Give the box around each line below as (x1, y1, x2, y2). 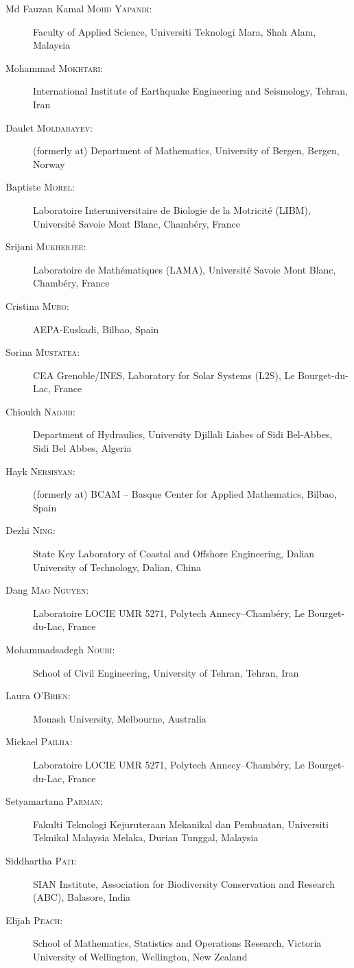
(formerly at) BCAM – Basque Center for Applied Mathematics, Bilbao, (33, 487, 337, 501)
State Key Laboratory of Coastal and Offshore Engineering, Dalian (33, 546, 315, 561)
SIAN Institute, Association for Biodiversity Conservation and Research (33, 876, 335, 891)
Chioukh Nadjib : (5, 404, 75, 418)
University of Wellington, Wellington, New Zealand (33, 949, 248, 963)
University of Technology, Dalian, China (33, 559, 201, 574)
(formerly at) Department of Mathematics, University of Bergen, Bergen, (33, 143, 340, 158)
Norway (33, 156, 65, 171)
